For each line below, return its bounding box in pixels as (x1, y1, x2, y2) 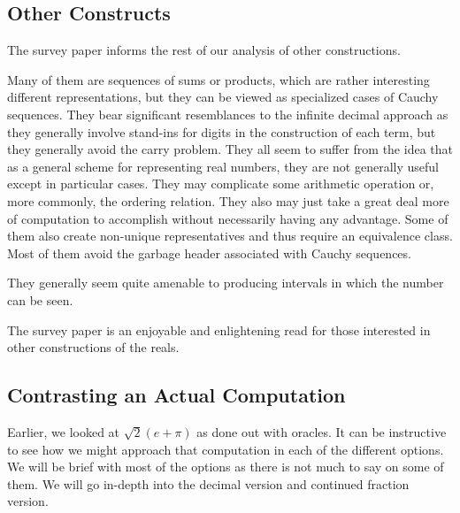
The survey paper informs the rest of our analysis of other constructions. (7, 41, 401, 59)
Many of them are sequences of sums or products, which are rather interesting (7, 70, 430, 88)
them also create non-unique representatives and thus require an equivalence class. (7, 226, 453, 245)
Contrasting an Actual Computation (7, 381, 346, 409)
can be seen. (7, 290, 73, 309)
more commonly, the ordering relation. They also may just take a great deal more (7, 191, 449, 210)
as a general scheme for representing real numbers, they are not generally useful (7, 157, 439, 175)
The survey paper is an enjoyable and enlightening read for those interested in (7, 320, 431, 339)
